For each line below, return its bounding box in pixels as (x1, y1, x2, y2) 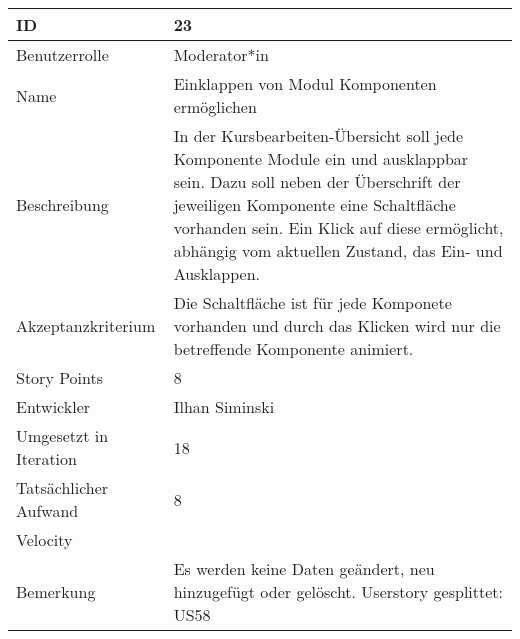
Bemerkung (16, 580, 96, 603)
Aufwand (16, 499, 79, 522)
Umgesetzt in (16, 424, 109, 447)
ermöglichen (173, 95, 257, 118)
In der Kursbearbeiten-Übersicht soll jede (173, 124, 464, 147)
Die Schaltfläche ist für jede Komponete (173, 291, 452, 314)
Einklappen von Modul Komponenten (173, 72, 437, 95)
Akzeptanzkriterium (16, 314, 156, 337)
